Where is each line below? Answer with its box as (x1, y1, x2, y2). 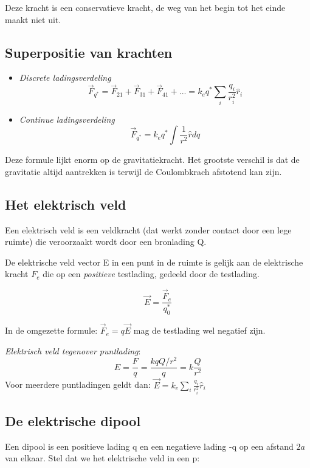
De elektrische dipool (5, 411, 141, 430)
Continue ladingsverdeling (19, 112, 115, 125)
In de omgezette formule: (5, 324, 98, 337)
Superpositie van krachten (5, 43, 173, 61)
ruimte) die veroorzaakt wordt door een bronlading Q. (5, 235, 207, 248)
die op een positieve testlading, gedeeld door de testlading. (43, 267, 260, 280)
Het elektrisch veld (5, 194, 126, 213)
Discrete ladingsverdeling (19, 71, 111, 84)
